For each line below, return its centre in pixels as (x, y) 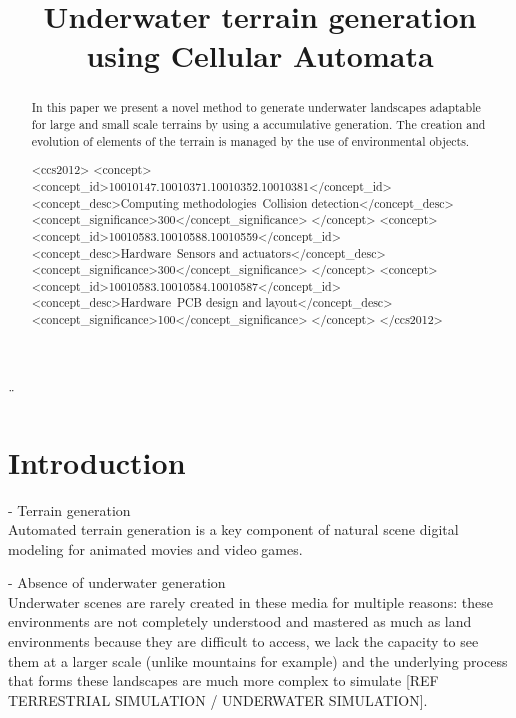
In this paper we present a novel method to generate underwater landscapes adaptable (256, 107)
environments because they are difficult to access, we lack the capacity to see (243, 641)
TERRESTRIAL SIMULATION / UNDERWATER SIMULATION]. (218, 699)
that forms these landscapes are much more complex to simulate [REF (223, 680)
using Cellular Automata (260, 55)
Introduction (97, 461)
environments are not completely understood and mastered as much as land (240, 621)
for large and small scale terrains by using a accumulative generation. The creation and (258, 124)
